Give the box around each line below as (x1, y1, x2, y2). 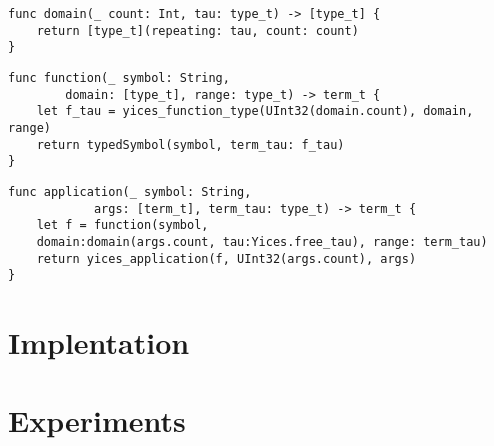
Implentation (8, 322, 190, 363)
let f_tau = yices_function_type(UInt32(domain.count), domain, (36, 104, 474, 119)
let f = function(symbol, (36, 218, 209, 233)
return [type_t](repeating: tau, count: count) (36, 23, 359, 38)
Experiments (8, 400, 186, 441)
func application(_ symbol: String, (8, 184, 252, 199)
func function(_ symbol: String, (8, 70, 230, 85)
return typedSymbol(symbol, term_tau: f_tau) (36, 137, 345, 152)
